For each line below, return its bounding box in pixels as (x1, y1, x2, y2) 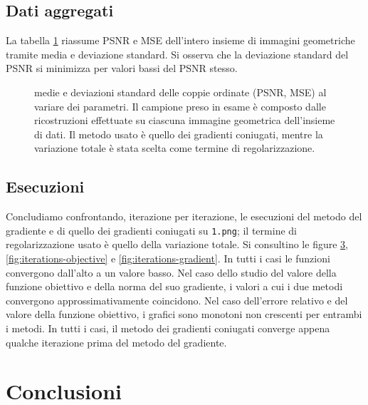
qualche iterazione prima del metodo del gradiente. (6, 334, 227, 349)
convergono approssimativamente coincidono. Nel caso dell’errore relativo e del (6, 292, 348, 307)
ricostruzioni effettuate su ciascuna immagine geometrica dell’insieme (34, 113, 335, 128)
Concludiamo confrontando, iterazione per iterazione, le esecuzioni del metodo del (6, 209, 362, 224)
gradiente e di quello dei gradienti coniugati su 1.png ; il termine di (6, 222, 297, 237)
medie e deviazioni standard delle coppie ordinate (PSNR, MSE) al (34, 84, 327, 99)
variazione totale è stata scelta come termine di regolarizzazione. (34, 140, 315, 155)
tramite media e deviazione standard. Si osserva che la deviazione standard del (6, 46, 349, 61)
